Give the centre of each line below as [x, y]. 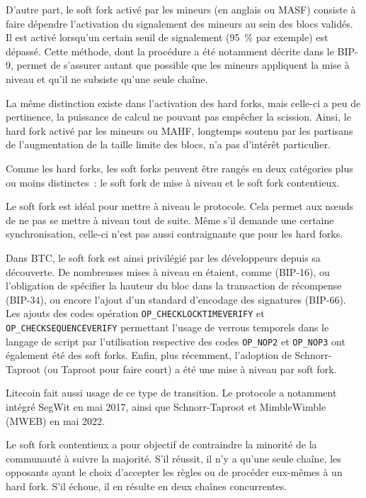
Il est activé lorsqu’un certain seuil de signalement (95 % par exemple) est [167, 37]
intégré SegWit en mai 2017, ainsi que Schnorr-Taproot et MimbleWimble [166, 407]
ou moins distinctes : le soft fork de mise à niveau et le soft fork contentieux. [173, 182]
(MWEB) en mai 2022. [55, 420]
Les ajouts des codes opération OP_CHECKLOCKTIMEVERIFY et [135, 313]
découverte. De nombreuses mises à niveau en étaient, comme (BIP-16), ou [168, 271]
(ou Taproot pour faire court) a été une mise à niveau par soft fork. [190, 369]
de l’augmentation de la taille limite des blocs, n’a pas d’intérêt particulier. [168, 144]
